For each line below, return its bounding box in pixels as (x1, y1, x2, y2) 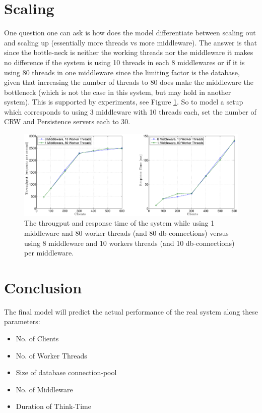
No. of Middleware (16, 384, 73, 394)
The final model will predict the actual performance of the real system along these (4, 306, 258, 317)
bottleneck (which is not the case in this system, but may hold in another (4, 86, 231, 97)
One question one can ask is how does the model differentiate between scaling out (4, 27, 256, 38)
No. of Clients (16, 333, 59, 344)
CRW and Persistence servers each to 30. (4, 116, 130, 127)
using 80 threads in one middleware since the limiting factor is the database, (4, 67, 240, 77)
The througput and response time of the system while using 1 (24, 218, 215, 228)
